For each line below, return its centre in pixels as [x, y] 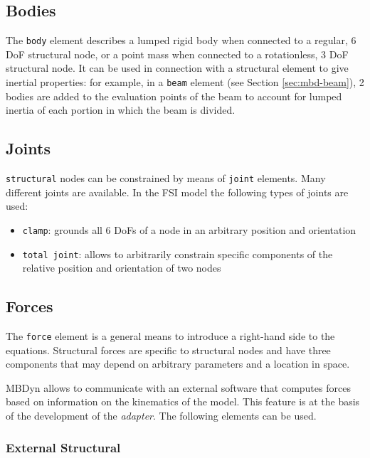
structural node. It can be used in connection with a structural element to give [177, 68]
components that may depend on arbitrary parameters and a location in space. [178, 364]
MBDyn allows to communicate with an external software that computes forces [178, 387]
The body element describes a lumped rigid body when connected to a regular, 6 [181, 40]
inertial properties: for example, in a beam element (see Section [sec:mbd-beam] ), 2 [185, 82]
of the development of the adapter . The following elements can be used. [161, 416]
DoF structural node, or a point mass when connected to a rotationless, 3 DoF [177, 54]
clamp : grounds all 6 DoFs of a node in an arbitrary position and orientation [189, 229]
